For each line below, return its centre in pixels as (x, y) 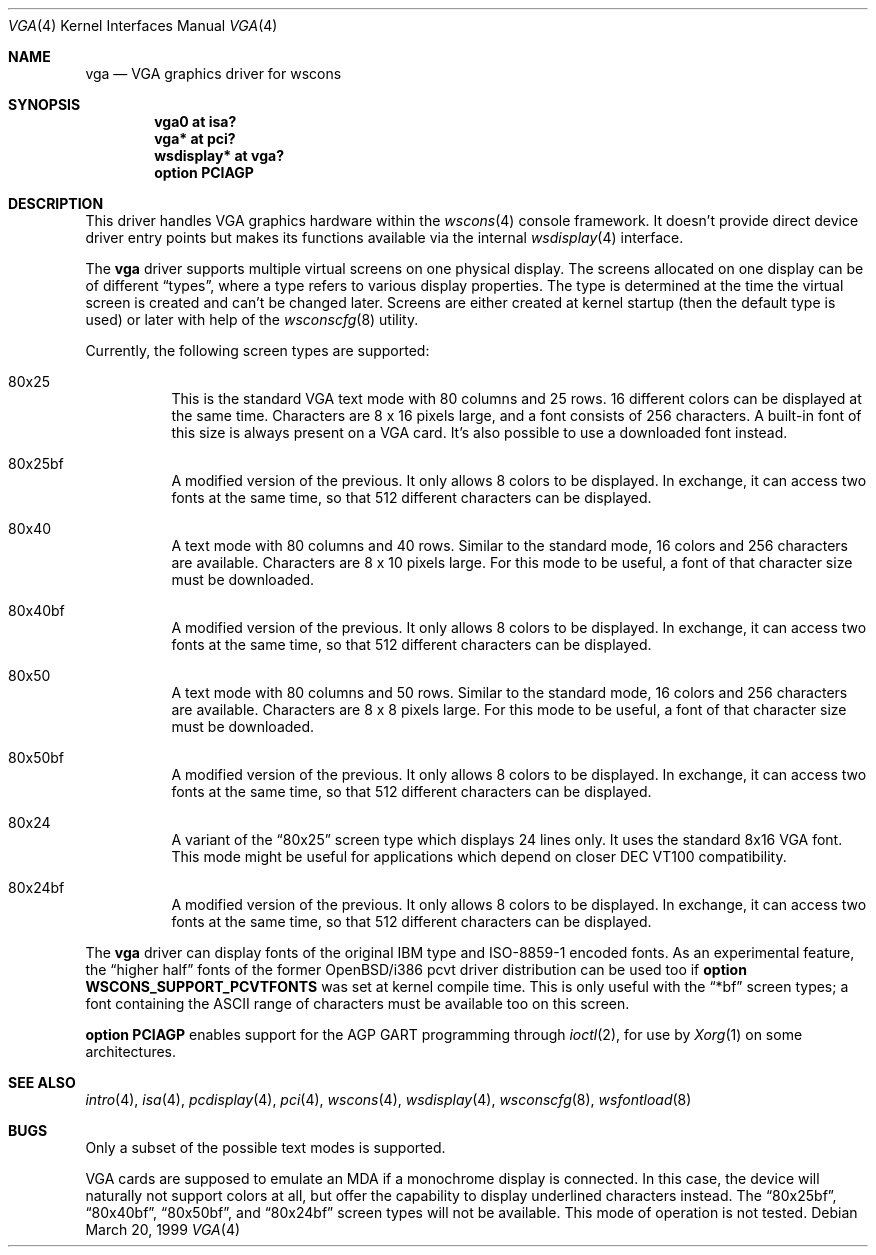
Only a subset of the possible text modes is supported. (265, 1147)
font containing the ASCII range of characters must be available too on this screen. (357, 1003)
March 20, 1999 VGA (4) (163, 1229)
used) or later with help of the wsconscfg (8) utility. (252, 319)
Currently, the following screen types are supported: (257, 350)
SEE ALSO (42, 1082)
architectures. (131, 1051)
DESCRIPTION (56, 203)
